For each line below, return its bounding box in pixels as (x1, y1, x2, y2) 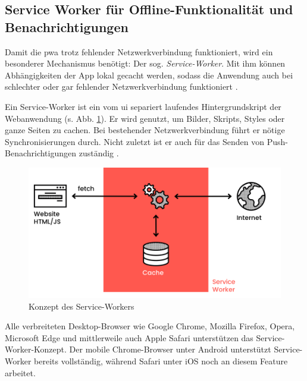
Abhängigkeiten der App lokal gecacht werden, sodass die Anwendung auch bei (5, 68, 293, 81)
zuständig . (79, 147, 119, 159)
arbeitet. (5, 366, 36, 379)
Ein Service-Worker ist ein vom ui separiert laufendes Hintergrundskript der (5, 100, 281, 112)
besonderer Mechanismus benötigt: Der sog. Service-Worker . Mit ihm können (5, 57, 286, 70)
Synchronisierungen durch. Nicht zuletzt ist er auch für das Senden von (5, 135, 265, 147)
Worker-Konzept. (5, 343, 67, 355)
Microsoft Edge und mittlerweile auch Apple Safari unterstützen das (5, 331, 253, 344)
